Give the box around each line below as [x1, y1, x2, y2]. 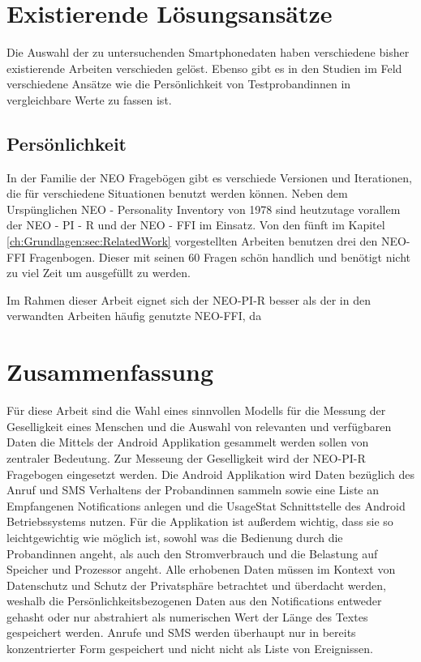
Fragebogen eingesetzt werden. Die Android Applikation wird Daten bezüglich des [6, 465, 415, 482]
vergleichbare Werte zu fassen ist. [6, 91, 172, 108]
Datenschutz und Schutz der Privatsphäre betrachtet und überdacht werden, [6, 576, 386, 593]
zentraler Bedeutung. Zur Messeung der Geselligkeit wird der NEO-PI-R [6, 449, 366, 466]
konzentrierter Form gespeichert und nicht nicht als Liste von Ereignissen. [6, 640, 373, 657]
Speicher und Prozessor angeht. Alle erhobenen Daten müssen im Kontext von [6, 561, 396, 578]
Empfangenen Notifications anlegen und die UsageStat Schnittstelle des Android [6, 497, 406, 514]
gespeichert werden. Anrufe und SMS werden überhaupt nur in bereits [6, 624, 356, 641]
